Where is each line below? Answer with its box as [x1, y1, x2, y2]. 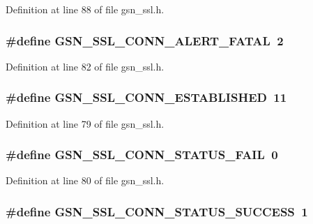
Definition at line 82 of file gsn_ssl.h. [6, 59, 165, 73]
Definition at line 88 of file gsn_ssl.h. [6, 2, 165, 16]
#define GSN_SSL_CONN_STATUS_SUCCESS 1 [6, 202, 308, 220]
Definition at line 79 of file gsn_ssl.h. [6, 116, 165, 130]
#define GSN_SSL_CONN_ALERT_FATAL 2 [6, 31, 284, 49]
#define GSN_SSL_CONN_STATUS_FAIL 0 [6, 146, 278, 163]
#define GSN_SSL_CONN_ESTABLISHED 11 [6, 89, 287, 106]
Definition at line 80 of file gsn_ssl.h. [6, 173, 165, 188]
